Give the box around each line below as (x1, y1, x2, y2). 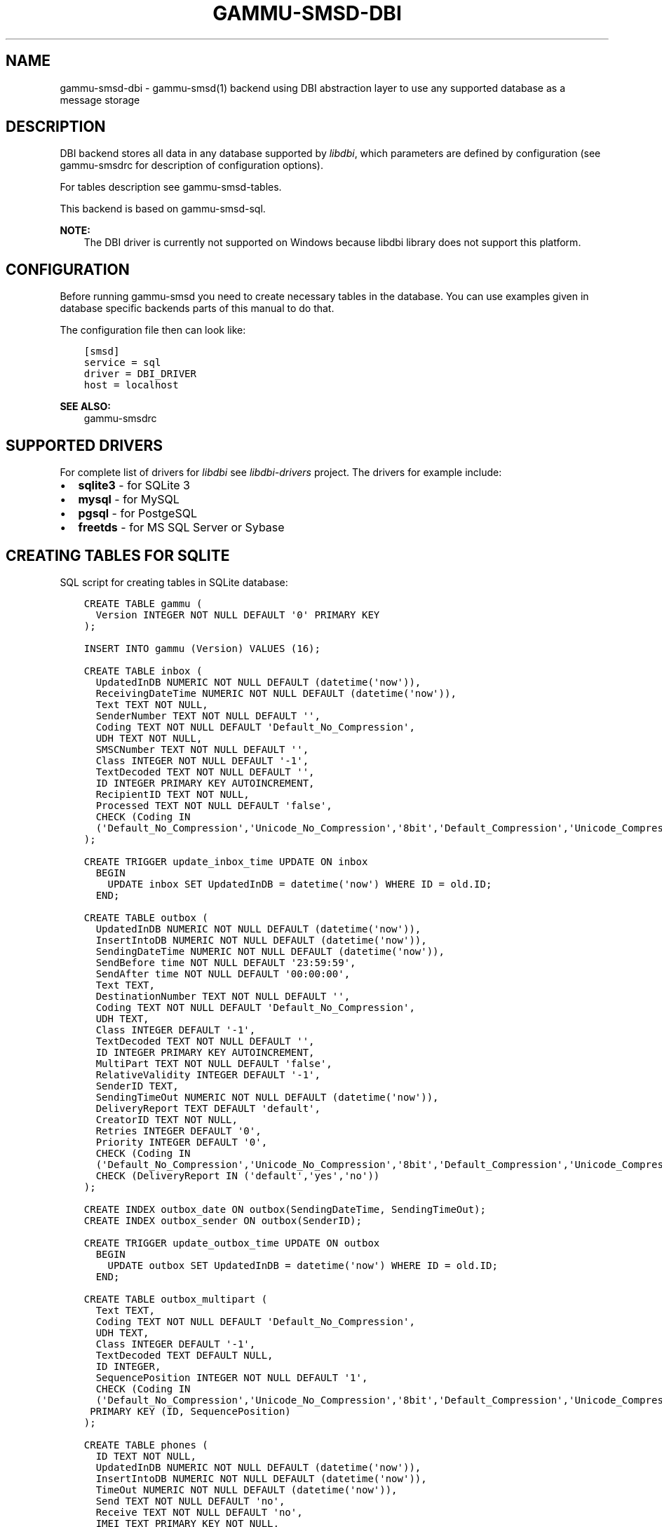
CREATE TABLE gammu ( (83, 597, 203, 609)
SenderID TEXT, (95, 1080, 179, 1092)
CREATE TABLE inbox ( (83, 665, 203, 677)
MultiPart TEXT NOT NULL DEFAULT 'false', (95, 1057, 332, 1069)
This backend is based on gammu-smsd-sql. (60, 203, 266, 215)
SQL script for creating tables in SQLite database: (60, 576, 288, 588)
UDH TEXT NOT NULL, (95, 732, 203, 744)
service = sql (83, 357, 161, 369)
